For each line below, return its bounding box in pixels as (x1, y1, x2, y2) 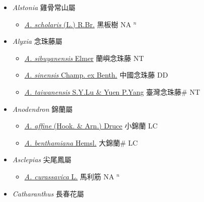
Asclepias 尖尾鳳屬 (12, 154, 72, 165)
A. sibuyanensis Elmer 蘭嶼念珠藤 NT (24, 52, 144, 63)
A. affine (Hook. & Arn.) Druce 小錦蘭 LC (24, 120, 158, 131)
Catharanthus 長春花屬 (12, 188, 84, 198)
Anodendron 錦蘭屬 (12, 103, 73, 114)
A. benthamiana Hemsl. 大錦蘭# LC (24, 137, 138, 148)
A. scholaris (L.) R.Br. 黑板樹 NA (24, 19, 131, 29)
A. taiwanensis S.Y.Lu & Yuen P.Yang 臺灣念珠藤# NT (24, 86, 200, 97)
